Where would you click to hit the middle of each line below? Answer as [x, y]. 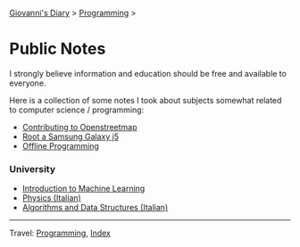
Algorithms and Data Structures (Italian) [95, 208]
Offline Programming [61, 145]
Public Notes [58, 49]
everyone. [28, 83]
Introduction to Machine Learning [83, 189]
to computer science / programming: [77, 110]
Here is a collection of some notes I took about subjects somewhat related [146, 100]
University [33, 169]
